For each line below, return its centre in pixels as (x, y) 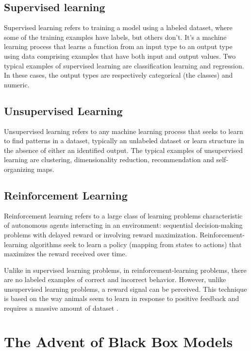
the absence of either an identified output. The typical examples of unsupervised (123, 150)
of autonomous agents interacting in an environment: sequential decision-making (123, 225)
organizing (19, 169)
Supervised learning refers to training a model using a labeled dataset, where (118, 27)
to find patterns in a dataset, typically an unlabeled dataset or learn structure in (124, 141)
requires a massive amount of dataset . (61, 308)
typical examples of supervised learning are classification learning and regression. (124, 65)
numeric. (17, 84)
